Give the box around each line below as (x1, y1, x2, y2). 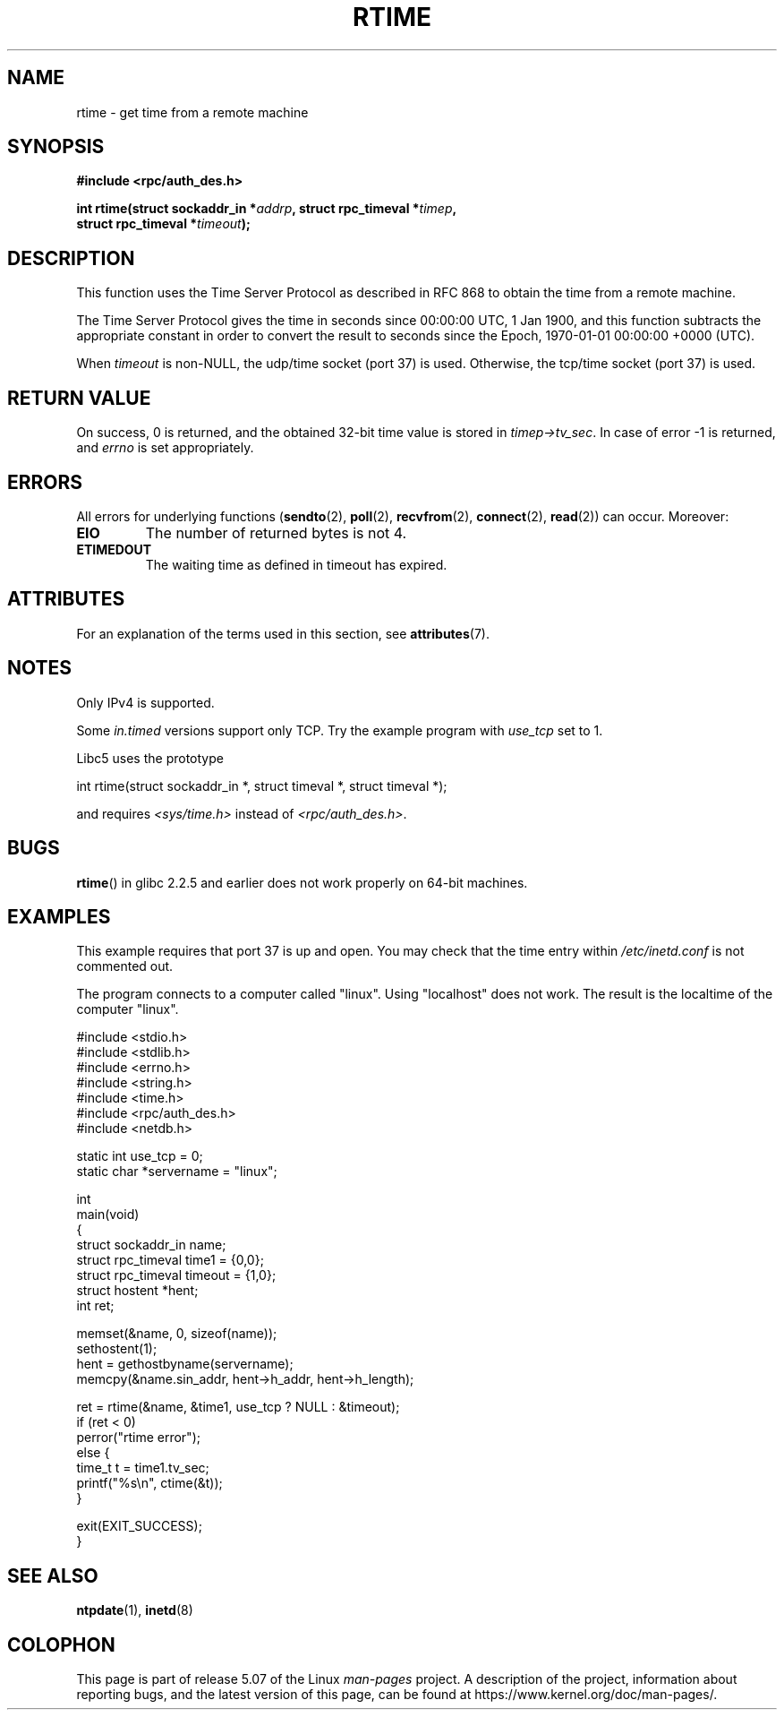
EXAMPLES (7, 905, 111, 928)
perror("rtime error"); (76, 1429, 200, 1446)
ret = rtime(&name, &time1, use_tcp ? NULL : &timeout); (76, 1399, 400, 1415)
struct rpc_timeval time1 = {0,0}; (76, 1252, 264, 1268)
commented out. (76, 958, 174, 974)
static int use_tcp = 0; (76, 1148, 203, 1164)
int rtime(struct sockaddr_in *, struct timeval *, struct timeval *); (76, 777, 447, 794)
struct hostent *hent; (76, 1283, 199, 1299)
